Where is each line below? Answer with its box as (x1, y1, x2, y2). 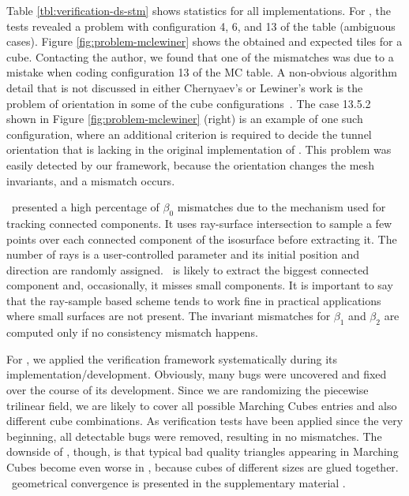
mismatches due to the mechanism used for (177, 199, 386, 215)
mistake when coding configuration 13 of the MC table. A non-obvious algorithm (6, 64, 397, 80)
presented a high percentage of (11, 199, 159, 215)
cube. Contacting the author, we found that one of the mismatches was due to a (6, 48, 394, 65)
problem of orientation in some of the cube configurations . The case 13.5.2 (6, 95, 371, 111)
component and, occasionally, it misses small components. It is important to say (6, 277, 393, 293)
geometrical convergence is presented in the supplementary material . (11, 474, 346, 490)
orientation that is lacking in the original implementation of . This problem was (6, 141, 392, 158)
